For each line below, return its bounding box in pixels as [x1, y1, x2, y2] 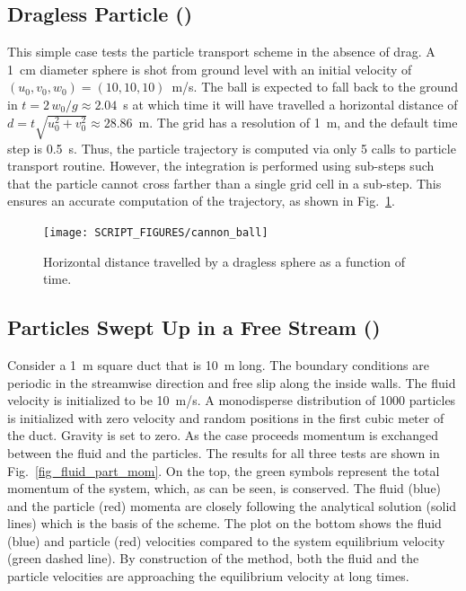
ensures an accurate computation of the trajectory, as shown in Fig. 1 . [7, 191, 395, 210]
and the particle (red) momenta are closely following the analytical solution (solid [7, 496, 457, 515]
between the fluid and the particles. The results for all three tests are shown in [7, 443, 440, 462]
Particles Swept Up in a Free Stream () [7, 313, 381, 341]
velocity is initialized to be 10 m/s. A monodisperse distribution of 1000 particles [7, 391, 456, 410]
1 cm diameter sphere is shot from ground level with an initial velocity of [7, 59, 412, 78]
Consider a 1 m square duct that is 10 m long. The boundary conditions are [7, 355, 429, 374]
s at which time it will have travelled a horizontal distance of [123, 94, 458, 113]
